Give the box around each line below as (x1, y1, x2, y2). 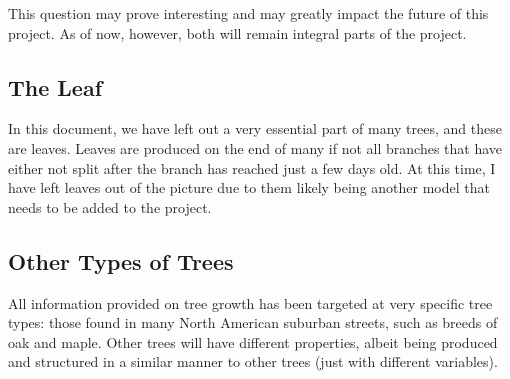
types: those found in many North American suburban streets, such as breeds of (8, 312, 498, 333)
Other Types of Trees (8, 245, 234, 276)
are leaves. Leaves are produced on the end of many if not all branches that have (8, 137, 503, 158)
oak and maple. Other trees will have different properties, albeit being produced (8, 331, 498, 352)
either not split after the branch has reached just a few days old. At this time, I (8, 157, 496, 178)
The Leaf (8, 71, 103, 102)
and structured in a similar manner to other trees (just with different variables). (8, 351, 498, 372)
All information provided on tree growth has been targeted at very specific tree (8, 292, 493, 313)
